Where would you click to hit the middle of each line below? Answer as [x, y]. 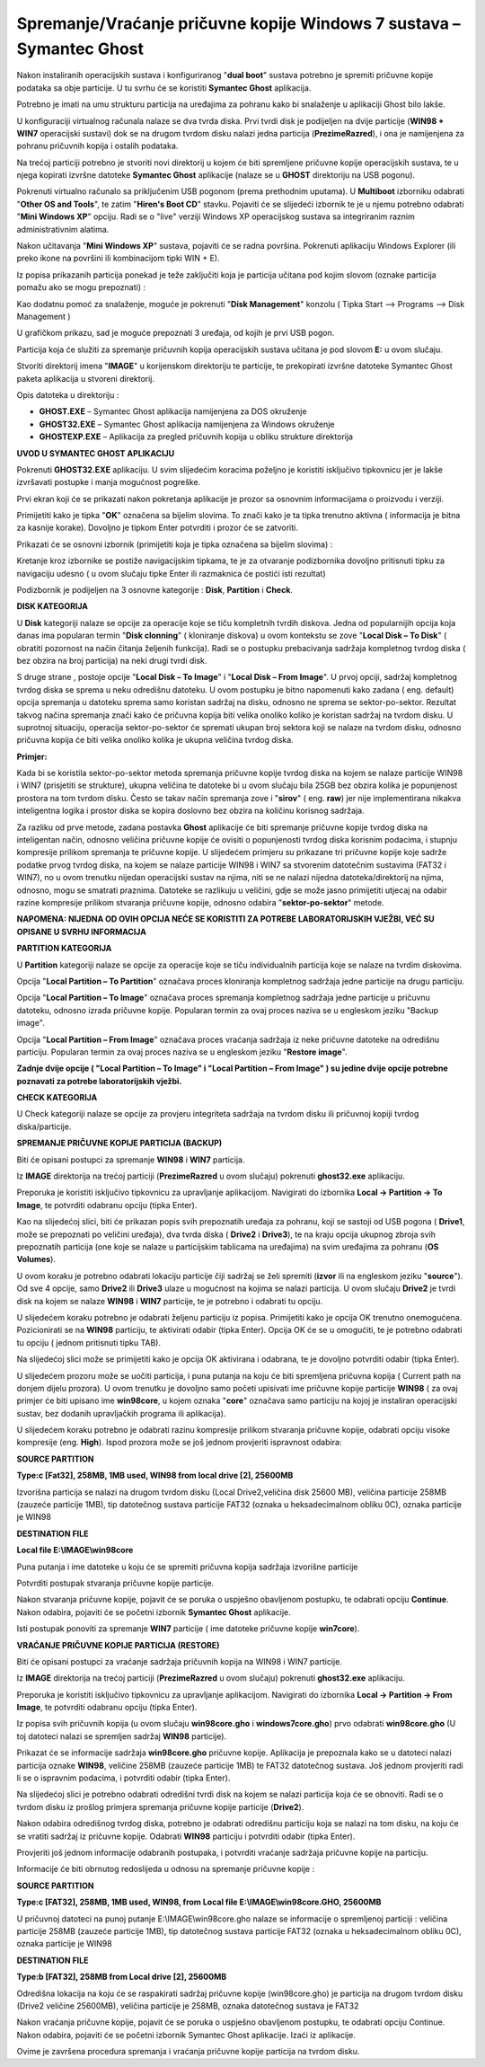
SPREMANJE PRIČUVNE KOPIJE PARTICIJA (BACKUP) [119, 1143]
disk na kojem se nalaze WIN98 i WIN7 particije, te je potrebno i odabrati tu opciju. [170, 1301]
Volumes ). [36, 1259]
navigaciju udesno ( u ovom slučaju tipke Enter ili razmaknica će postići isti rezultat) [171, 573]
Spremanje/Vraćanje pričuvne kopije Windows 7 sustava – [239, 23]
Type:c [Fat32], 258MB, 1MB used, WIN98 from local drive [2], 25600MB [155, 1475]
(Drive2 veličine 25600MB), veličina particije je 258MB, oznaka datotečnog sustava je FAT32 [188, 2005]
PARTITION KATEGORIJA [64, 949]
